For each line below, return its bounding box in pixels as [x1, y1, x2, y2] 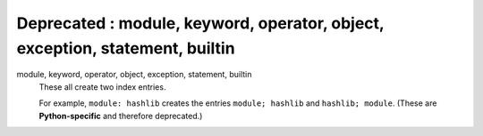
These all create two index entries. [38, 81, 166, 92]
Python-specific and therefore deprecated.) [38, 110, 203, 121]
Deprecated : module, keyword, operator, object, [16, 13, 385, 33]
